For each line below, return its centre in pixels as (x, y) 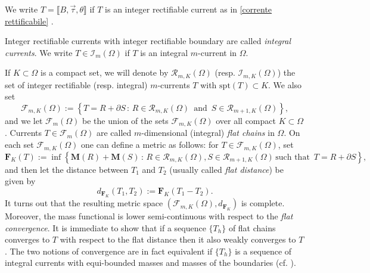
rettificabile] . (29, 21)
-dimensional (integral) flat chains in (208, 133)
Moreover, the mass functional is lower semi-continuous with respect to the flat (149, 216)
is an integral (164, 52)
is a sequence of (263, 251)
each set (19, 145)
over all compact (246, 121)
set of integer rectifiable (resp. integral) (76, 84)
